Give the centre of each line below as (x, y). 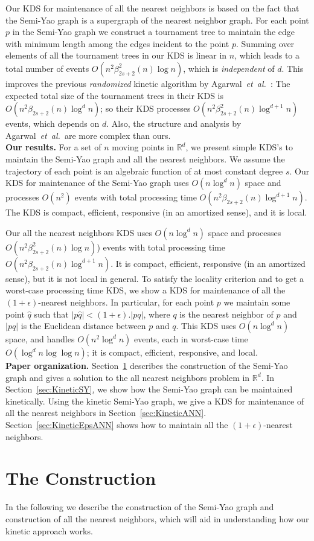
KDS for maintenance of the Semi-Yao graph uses (97, 183)
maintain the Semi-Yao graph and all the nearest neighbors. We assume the (145, 158)
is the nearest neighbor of (226, 314)
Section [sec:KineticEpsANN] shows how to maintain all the (117, 425)
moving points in (143, 147)
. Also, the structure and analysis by (174, 123)
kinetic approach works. (49, 530)
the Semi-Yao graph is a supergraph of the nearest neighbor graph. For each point (157, 20)
